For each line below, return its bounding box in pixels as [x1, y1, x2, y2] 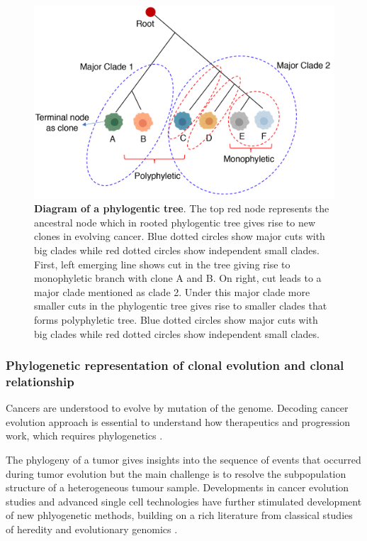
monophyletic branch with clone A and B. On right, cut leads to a [34, 270, 322, 285]
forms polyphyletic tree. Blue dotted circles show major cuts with [34, 312, 318, 327]
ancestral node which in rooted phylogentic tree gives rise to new [34, 214, 316, 229]
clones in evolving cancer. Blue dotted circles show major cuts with [34, 229, 325, 244]
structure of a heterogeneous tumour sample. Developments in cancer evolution [6, 480, 349, 495]
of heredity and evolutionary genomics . [6, 522, 178, 537]
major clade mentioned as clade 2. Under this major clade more [34, 284, 310, 299]
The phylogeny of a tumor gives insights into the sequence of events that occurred [6, 452, 361, 467]
